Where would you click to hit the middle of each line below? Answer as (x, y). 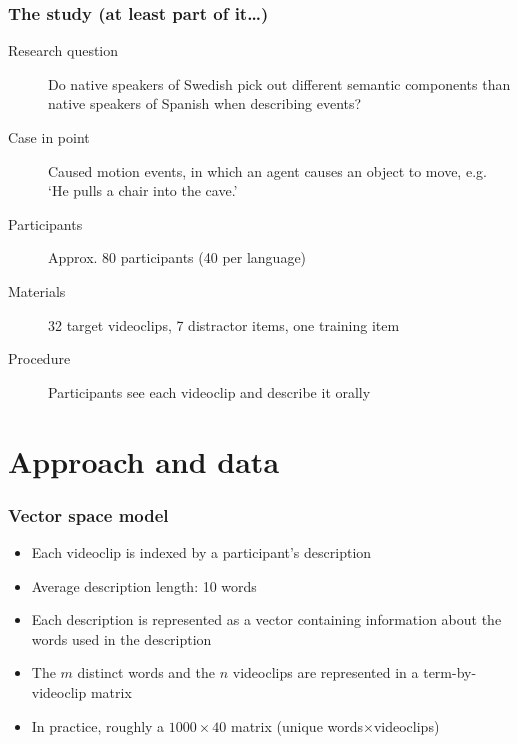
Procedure (39, 358)
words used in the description (121, 638)
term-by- (450, 672)
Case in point (49, 137)
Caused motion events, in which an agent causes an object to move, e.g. (267, 170)
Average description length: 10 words (144, 585)
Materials (37, 290)
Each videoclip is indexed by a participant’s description (201, 551)
